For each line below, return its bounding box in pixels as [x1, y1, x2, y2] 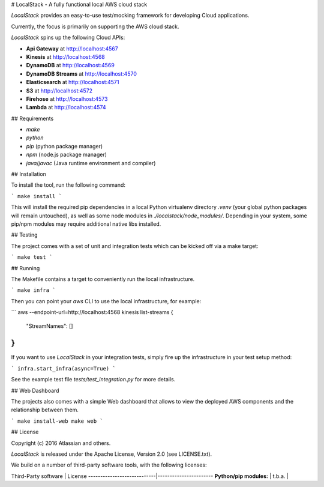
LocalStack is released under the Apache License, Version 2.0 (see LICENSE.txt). [11, 450, 212, 458]
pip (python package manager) [26, 142, 103, 150]
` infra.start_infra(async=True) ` [11, 365, 116, 372]
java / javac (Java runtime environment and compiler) [26, 159, 156, 166]
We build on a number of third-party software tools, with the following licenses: [11, 461, 207, 468]
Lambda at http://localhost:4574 [26, 104, 106, 111]
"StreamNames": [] [26, 322, 73, 330]
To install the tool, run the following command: [11, 181, 126, 189]
